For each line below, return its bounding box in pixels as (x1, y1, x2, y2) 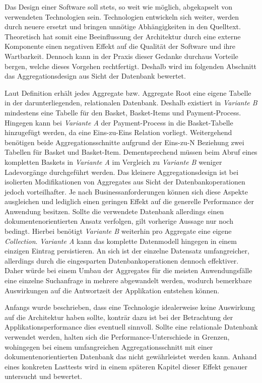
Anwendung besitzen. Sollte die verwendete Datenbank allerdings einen (5, 206, 224, 216)
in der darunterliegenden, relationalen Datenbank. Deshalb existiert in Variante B (5, 97, 257, 108)
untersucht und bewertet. (5, 371, 82, 381)
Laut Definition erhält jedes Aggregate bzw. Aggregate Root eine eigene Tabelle (5, 87, 251, 98)
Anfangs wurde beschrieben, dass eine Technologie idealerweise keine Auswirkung (5, 302, 255, 312)
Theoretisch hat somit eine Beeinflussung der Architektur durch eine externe (5, 31, 241, 41)
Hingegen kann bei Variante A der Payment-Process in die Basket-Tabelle (5, 117, 233, 127)
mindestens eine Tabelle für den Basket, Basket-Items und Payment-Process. (5, 107, 241, 117)
